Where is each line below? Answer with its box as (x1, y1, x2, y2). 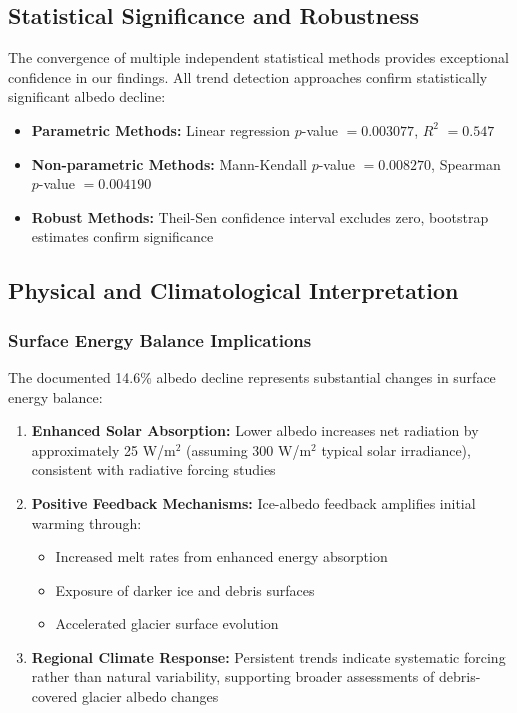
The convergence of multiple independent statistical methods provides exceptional (8, 47, 509, 68)
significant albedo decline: (8, 86, 166, 107)
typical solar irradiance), (321, 439, 471, 460)
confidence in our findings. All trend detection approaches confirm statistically (8, 66, 488, 87)
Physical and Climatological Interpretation (8, 275, 459, 306)
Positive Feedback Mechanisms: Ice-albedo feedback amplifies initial (31, 492, 476, 513)
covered (31, 686, 78, 707)
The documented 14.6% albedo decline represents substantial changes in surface (8, 366, 496, 387)
